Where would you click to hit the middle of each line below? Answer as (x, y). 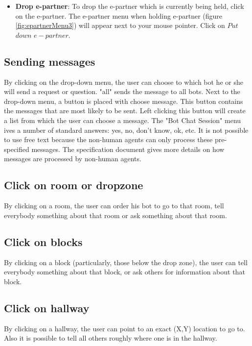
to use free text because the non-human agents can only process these (108, 139)
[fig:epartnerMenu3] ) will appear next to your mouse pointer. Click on (120, 25)
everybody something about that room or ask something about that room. (115, 215)
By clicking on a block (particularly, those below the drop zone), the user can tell (126, 262)
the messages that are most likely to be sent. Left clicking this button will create (125, 111)
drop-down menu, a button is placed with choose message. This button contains (124, 101)
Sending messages (50, 61)
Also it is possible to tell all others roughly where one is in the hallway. (111, 338)
